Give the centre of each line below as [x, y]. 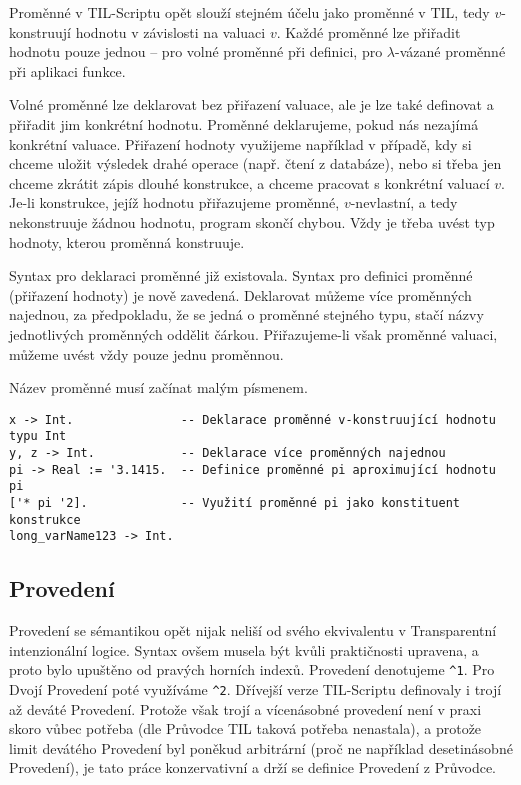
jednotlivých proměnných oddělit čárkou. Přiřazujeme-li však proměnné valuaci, [253, 333]
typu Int [38, 436]
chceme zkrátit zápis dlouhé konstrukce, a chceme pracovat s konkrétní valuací [249, 182]
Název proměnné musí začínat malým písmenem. [158, 387]
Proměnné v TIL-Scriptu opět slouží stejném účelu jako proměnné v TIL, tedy [249, 12]
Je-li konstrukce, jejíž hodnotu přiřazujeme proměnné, [174, 202]
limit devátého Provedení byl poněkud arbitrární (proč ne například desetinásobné [261, 747]
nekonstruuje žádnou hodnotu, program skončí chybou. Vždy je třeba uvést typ [252, 221]
